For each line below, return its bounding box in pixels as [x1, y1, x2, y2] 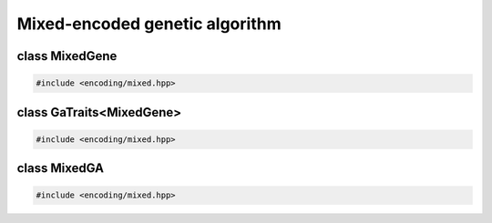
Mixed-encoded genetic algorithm [16, 14, 282, 34]
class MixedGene [16, 48, 118, 64]
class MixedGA [16, 160, 105, 177]
